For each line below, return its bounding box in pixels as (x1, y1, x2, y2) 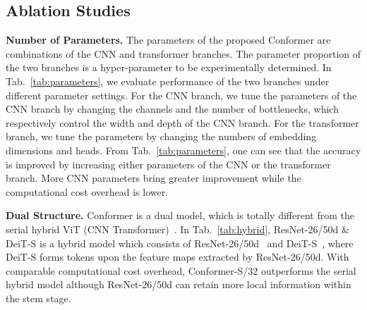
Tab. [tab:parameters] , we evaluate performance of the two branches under (6, 73, 330, 88)
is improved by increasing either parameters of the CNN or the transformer (6, 156, 331, 171)
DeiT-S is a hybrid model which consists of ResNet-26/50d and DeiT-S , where (6, 235, 354, 250)
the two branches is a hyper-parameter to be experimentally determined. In (6, 60, 332, 75)
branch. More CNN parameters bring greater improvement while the (6, 170, 301, 185)
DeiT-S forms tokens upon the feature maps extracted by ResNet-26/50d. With (6, 249, 349, 264)
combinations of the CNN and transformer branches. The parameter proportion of (6, 46, 361, 61)
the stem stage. (6, 290, 71, 305)
